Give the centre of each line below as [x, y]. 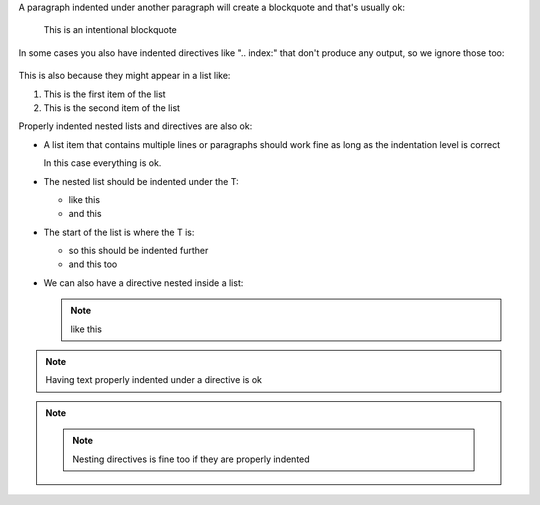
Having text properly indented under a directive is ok [154, 380]
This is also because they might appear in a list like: [124, 76]
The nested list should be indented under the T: [141, 181]
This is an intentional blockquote [110, 30]
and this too [93, 264]
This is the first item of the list [104, 94]
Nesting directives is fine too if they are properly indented [191, 459]
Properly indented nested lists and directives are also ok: [135, 126]
